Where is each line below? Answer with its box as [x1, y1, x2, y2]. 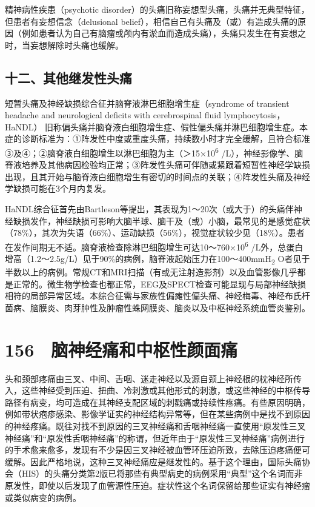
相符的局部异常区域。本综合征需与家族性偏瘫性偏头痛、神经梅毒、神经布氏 [5, 289, 302, 302]
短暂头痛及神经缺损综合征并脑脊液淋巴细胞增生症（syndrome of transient [5, 96, 290, 109]
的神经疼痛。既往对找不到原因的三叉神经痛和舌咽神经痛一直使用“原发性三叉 [5, 420, 306, 432]
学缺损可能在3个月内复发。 [5, 182, 111, 195]
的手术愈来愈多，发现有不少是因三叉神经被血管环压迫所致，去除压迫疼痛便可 [5, 443, 310, 456]
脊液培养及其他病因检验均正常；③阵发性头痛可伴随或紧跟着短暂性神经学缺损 [5, 158, 310, 171]
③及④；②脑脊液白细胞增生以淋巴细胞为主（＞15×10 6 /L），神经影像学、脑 [5, 144, 303, 159]
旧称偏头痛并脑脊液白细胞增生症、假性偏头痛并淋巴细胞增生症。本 [45, 120, 308, 133]
